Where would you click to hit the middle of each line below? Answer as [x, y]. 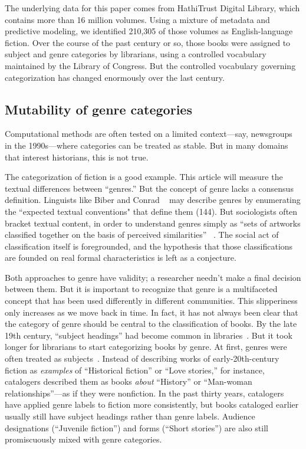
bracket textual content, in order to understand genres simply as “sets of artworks [153, 223]
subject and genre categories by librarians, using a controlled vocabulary [136, 54]
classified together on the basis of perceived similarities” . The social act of [142, 235]
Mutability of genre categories [98, 109]
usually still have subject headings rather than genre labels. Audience [130, 416]
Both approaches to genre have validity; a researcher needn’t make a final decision [153, 277]
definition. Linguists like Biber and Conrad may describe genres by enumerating [153, 200]
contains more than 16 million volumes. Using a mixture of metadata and [137, 19]
